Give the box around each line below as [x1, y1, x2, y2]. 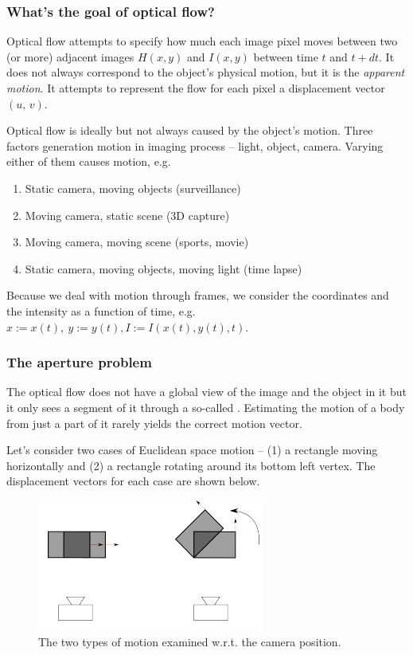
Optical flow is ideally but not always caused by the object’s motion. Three [6, 122, 373, 139]
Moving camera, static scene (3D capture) [25, 206, 230, 223]
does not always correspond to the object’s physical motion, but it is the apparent [6, 64, 405, 80]
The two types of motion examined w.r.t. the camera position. [38, 633, 341, 649]
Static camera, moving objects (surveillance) [25, 179, 241, 196]
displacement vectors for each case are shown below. [6, 473, 260, 489]
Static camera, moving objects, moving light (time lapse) [25, 260, 302, 277]
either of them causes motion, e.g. [6, 153, 171, 170]
